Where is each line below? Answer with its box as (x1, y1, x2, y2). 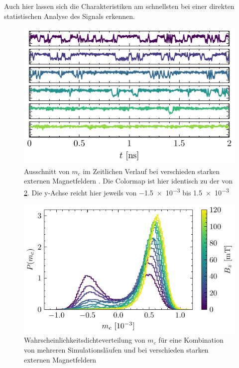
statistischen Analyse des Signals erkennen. (4, 10, 135, 21)
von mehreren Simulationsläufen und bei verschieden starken (24, 345, 209, 355)
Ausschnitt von (24, 166, 70, 176)
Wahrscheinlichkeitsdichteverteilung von (24, 335, 145, 345)
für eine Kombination (158, 335, 224, 345)
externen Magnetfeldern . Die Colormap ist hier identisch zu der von (24, 176, 233, 186)
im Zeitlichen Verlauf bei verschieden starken (83, 166, 220, 176)
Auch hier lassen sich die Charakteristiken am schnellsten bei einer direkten (4, 1, 235, 11)
